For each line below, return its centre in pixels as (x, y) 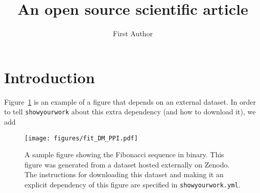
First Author (133, 33)
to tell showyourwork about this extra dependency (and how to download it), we (130, 112)
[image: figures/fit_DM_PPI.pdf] (81, 138)
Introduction (50, 77)
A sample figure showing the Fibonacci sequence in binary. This (124, 154)
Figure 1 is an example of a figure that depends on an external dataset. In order (130, 101)
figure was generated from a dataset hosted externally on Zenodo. (127, 164)
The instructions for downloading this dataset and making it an (124, 174)
